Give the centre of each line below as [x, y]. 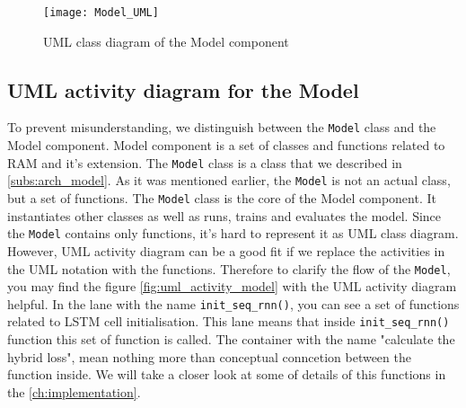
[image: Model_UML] [101, 13]
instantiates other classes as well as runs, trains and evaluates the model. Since [224, 215]
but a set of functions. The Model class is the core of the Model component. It [222, 198]
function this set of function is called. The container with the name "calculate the [231, 339]
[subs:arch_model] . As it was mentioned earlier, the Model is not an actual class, [229, 180]
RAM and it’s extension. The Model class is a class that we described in [205, 162]
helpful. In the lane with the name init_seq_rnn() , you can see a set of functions [233, 303]
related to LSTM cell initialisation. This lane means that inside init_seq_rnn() [229, 321]
